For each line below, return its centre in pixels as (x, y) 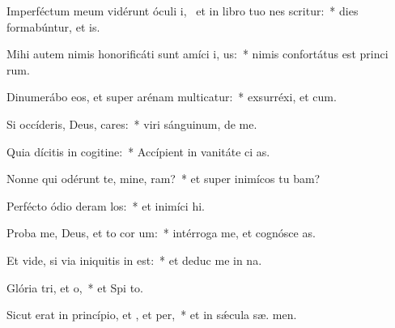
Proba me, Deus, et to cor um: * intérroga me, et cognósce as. (161, 233)
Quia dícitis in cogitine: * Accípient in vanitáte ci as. (138, 151)
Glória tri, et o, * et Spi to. (75, 287)
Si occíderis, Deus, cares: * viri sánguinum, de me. (132, 124)
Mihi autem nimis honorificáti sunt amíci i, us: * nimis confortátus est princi (197, 54)
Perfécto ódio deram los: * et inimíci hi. (106, 205)
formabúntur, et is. (53, 26)
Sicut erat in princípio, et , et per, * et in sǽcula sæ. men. (152, 315)
